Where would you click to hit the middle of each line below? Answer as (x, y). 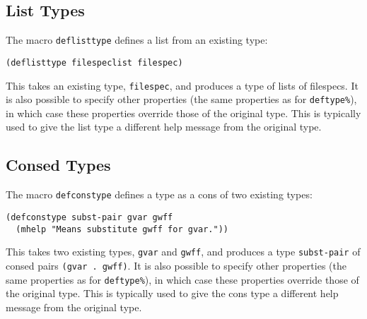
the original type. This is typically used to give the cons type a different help (172, 293)
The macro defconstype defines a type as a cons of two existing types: (159, 194)
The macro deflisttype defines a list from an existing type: (137, 40)
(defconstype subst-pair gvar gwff (89, 217)
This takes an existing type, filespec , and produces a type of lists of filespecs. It (182, 85)
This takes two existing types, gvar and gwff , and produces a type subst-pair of (183, 252)
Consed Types (58, 165)
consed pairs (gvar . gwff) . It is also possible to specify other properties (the (176, 265)
